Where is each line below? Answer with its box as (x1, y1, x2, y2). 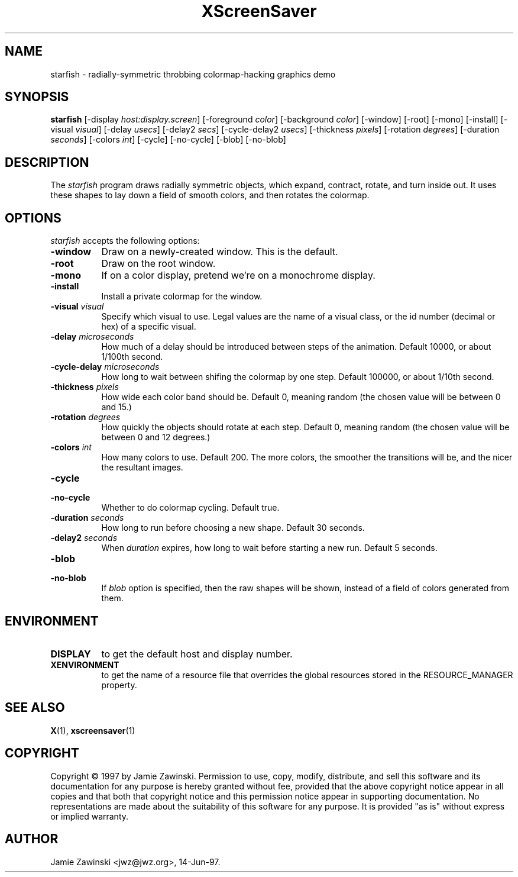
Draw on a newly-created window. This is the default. (101, 246, 338, 258)
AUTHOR (5, 831, 59, 847)
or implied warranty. (50, 811, 129, 821)
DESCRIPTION (5, 154, 89, 170)
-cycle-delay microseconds (50, 362, 160, 372)
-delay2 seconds (50, 533, 118, 543)
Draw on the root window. (101, 257, 216, 270)
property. (101, 679, 137, 690)
